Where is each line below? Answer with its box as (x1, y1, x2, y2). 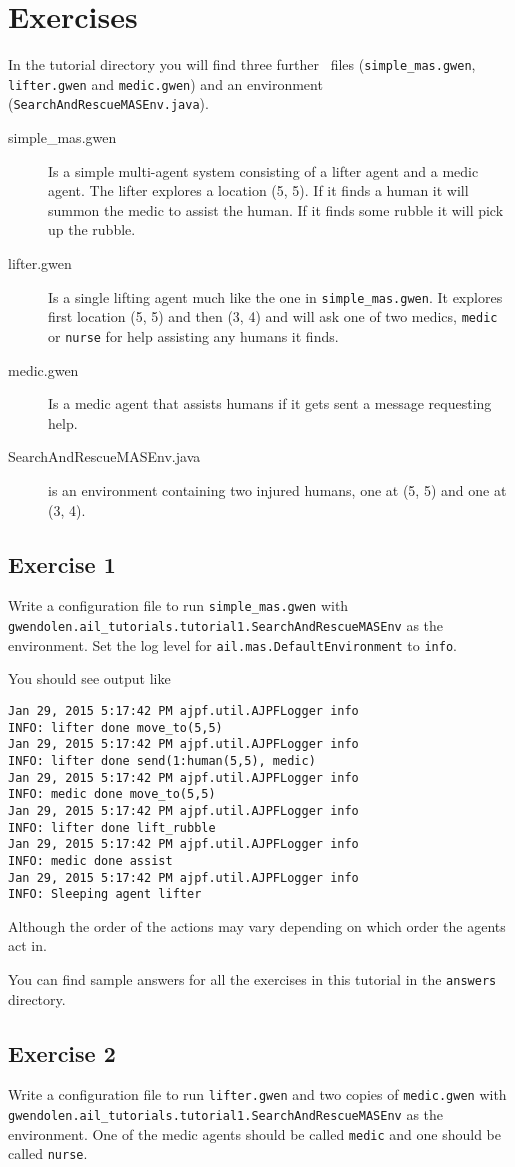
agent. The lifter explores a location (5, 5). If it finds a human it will (48, 180, 469, 201)
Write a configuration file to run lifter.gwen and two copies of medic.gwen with (8, 1084, 507, 1105)
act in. (8, 935, 47, 956)
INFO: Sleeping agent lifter (8, 887, 202, 902)
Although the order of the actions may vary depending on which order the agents (8, 915, 506, 936)
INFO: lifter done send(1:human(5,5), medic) (8, 753, 316, 768)
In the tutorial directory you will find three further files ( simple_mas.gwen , (8, 54, 476, 75)
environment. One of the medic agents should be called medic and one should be (8, 1123, 502, 1144)
